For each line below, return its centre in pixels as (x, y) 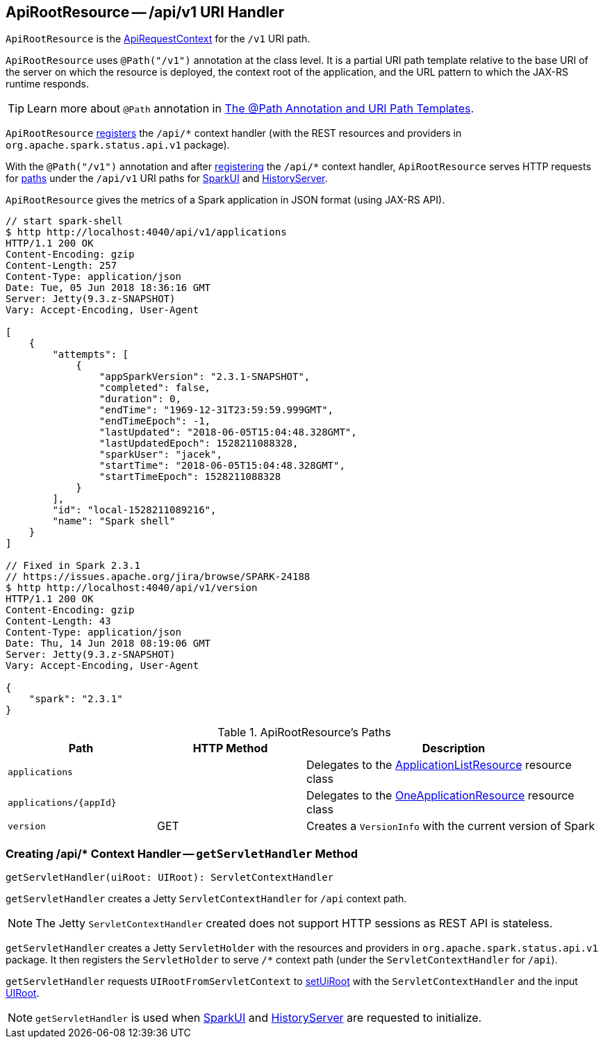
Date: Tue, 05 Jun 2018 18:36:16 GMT (108, 288)
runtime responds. (47, 84)
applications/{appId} (62, 802)
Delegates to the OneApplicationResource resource (440, 796)
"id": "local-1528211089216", (134, 510)
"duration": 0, (140, 399)
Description (454, 748)
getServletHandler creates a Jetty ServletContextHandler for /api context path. (206, 899)
